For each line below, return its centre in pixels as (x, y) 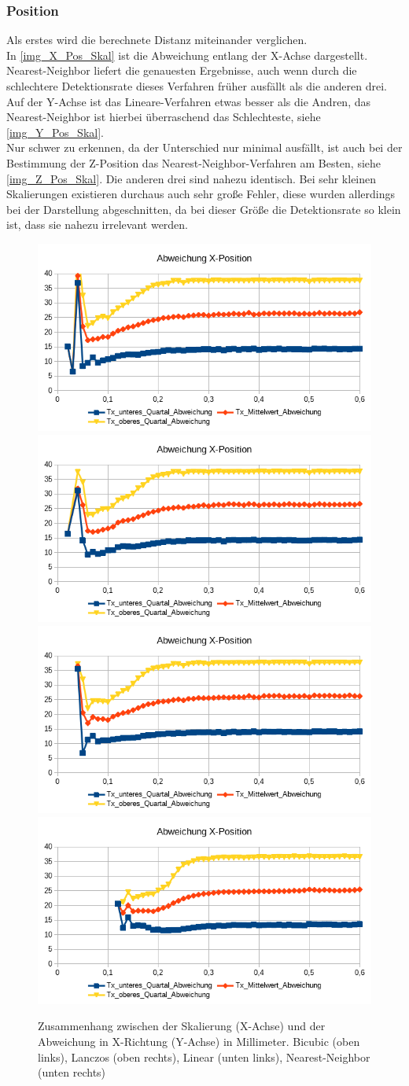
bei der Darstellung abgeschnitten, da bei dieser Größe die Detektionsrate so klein (204, 209)
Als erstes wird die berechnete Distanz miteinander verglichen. (157, 40)
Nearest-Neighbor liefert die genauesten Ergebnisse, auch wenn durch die (182, 70)
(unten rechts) (72, 1072)
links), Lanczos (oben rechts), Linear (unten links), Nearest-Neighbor (204, 1057)
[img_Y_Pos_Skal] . (55, 132)
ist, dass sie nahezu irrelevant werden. (98, 225)
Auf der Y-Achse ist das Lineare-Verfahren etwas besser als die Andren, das (188, 101)
